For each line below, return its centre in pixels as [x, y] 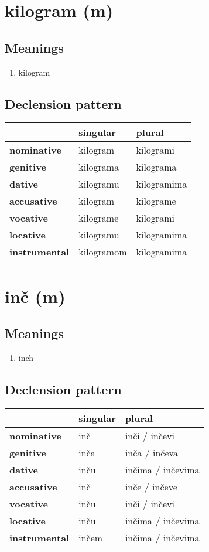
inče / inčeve [151, 486]
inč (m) [35, 296]
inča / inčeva [152, 452]
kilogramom [103, 252]
